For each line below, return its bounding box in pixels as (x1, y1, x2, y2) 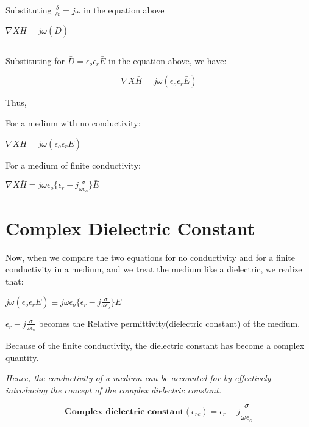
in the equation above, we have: (108, 54, 227, 67)
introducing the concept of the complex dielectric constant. (5, 383, 221, 396)
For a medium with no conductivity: (5, 117, 141, 130)
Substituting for (5, 54, 65, 67)
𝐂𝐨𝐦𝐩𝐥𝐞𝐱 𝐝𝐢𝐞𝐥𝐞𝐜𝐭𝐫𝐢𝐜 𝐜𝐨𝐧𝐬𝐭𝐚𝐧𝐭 (65, 407, 184, 416)
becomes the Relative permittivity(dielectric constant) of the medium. (38, 316, 300, 329)
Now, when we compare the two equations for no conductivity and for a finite (5, 250, 296, 263)
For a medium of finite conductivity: (5, 158, 141, 171)
